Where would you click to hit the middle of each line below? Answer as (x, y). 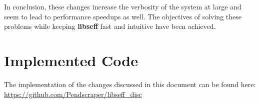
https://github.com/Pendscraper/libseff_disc (73, 94)
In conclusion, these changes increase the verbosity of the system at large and (123, 6)
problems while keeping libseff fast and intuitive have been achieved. (110, 26)
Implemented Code (71, 60)
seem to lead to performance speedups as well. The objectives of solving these (123, 16)
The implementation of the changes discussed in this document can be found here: (130, 84)
